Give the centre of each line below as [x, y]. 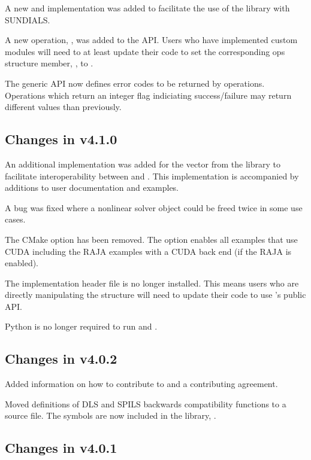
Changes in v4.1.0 [61, 139]
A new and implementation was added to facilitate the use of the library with [147, 8]
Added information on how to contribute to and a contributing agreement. [141, 384]
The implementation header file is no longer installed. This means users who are [152, 283]
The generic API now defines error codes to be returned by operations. [135, 83]
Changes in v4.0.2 [61, 359]
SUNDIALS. [28, 19]
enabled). [22, 263]
